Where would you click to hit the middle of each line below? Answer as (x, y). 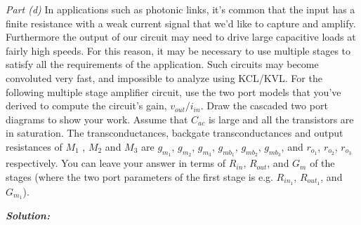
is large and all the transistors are (281, 119)
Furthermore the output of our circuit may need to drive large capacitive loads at (181, 37)
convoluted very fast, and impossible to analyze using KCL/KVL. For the (164, 77)
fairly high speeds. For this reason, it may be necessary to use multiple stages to (178, 50)
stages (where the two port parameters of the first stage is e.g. (139, 176)
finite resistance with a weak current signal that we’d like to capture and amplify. (181, 23)
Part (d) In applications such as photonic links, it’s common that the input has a (180, 9)
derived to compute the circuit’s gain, (86, 105)
